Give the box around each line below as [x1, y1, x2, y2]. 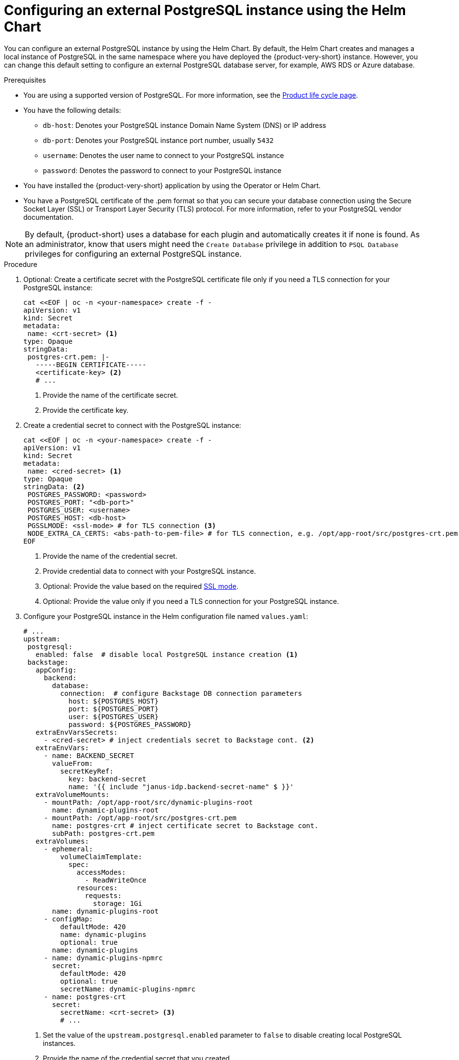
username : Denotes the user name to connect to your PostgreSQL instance [43, 151, 284, 159]
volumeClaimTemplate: [60, 852, 142, 861]
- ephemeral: [44, 845, 93, 853]
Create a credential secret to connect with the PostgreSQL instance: [23, 421, 241, 429]
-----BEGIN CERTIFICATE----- [35, 360, 146, 369]
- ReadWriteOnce [85, 876, 146, 884]
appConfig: [35, 666, 77, 674]
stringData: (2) [23, 482, 85, 491]
